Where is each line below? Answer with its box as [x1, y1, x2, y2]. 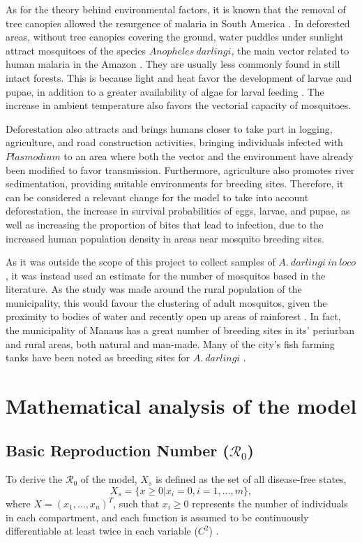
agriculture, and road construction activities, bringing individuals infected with [6, 135, 343, 150]
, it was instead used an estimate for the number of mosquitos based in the [6, 268, 326, 282]
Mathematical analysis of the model [6, 391, 357, 420]
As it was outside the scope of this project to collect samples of [6, 254, 276, 269]
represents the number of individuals [192, 496, 348, 511]
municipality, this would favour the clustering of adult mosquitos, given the [6, 295, 327, 310]
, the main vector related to [231, 43, 349, 57]
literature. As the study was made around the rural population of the [6, 282, 302, 296]
